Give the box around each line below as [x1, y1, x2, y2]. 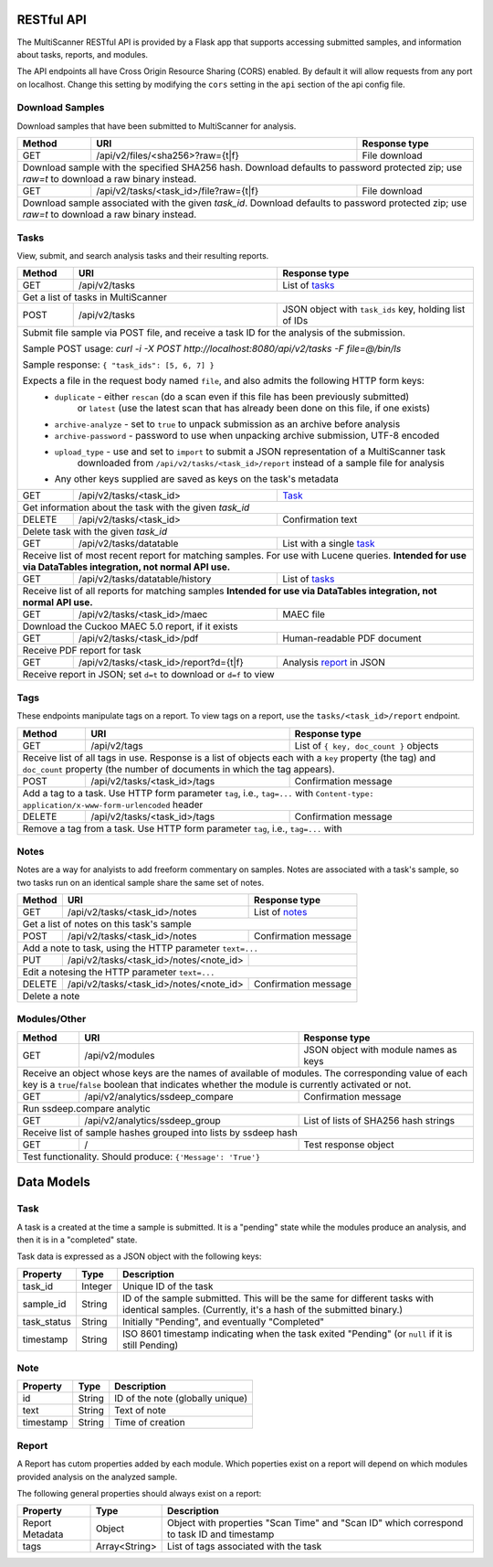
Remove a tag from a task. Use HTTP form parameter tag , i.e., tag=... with [22, 822, 342, 835]
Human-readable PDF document [282, 632, 422, 645]
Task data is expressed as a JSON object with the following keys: [16, 1251, 262, 1262]
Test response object [303, 1138, 394, 1151]
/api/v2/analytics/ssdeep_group [83, 1114, 221, 1126]
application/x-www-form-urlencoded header [22, 798, 204, 811]
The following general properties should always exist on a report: [16, 1488, 262, 1498]
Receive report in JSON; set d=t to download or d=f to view [22, 668, 275, 681]
